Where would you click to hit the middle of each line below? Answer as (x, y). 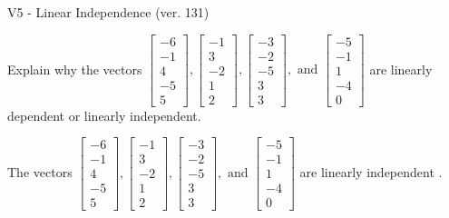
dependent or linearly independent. (104, 115)
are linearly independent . (371, 171)
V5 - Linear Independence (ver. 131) (108, 12)
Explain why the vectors (75, 69)
